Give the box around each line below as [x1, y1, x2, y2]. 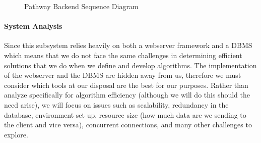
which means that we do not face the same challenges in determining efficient [4, 50, 242, 60]
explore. [4, 129, 28, 139]
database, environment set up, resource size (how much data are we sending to [4, 109, 246, 120]
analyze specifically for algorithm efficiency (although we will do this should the [4, 89, 250, 100]
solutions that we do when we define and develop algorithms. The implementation [4, 60, 257, 70]
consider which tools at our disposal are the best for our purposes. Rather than [4, 79, 248, 90]
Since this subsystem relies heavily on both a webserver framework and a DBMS [4, 40, 252, 51]
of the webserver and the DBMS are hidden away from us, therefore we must [4, 70, 241, 80]
